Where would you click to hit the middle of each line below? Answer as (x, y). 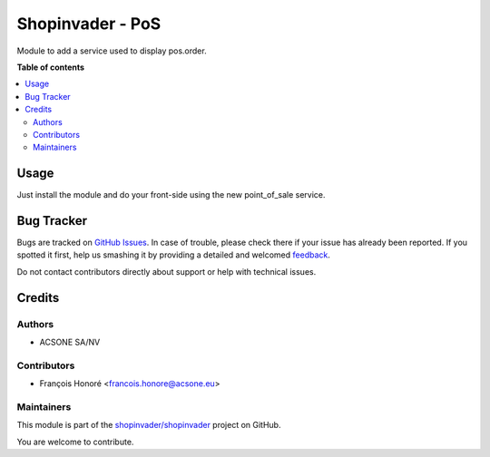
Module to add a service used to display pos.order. (112, 51)
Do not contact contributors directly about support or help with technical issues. (167, 271)
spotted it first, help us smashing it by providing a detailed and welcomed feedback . (174, 255)
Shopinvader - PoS (89, 24)
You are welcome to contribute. (75, 442)
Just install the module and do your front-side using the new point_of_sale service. (171, 195)
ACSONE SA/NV (70, 342)
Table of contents (51, 67)
